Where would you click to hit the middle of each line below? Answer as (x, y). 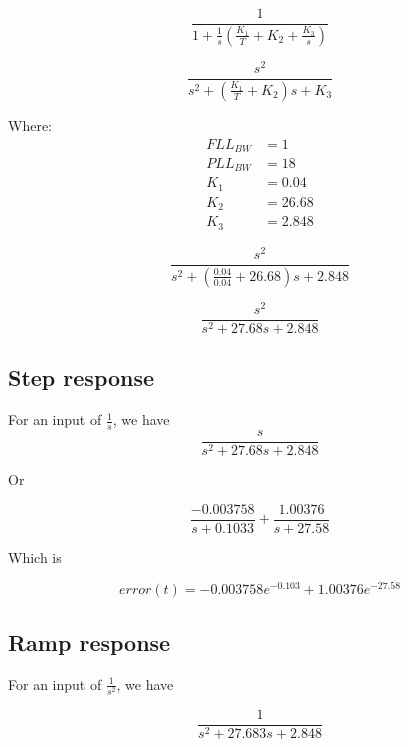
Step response (81, 377)
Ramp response (89, 641)
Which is (35, 556)
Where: (30, 124)
